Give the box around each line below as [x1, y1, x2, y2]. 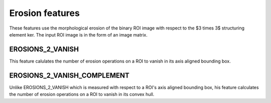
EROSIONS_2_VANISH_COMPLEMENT [9, 71, 130, 79]
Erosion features [9, 7, 80, 18]
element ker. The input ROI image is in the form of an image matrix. [9, 31, 148, 37]
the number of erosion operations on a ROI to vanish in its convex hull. [9, 91, 155, 97]
